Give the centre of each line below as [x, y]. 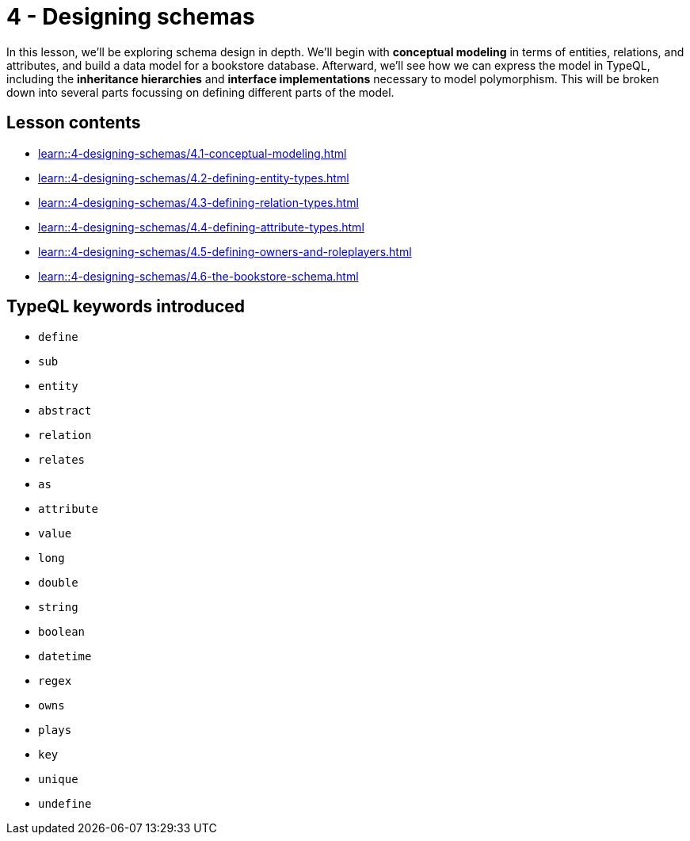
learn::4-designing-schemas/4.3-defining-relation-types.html [198, 202]
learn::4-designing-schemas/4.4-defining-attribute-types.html [201, 227]
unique [58, 780]
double [58, 583]
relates [62, 460]
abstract [65, 411]
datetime [65, 657]
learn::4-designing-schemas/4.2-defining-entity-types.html [194, 178]
